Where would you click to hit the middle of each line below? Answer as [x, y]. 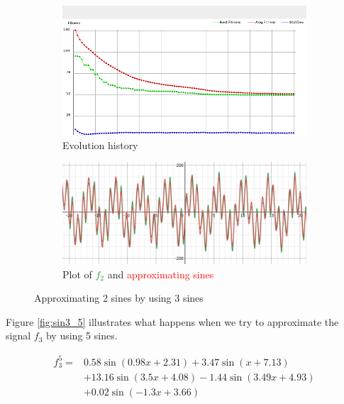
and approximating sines [161, 274]
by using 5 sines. [82, 335]
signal [18, 335]
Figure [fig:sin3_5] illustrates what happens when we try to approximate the [172, 321]
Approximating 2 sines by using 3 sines [119, 298]
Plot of [77, 274]
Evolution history [100, 144]
